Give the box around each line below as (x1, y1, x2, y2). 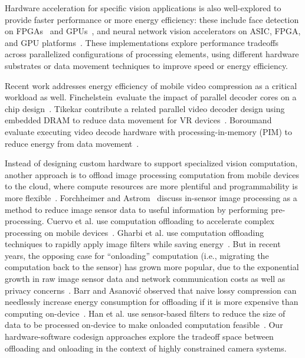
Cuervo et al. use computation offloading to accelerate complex (47, 215, 274, 227)
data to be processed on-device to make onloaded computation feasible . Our (5, 318, 283, 331)
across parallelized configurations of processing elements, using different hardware (5, 48, 299, 60)
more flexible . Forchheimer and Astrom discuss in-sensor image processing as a (5, 191, 297, 203)
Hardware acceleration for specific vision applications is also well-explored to (5, 2, 281, 14)
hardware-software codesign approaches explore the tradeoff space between (5, 330, 274, 343)
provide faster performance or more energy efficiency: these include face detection (5, 13, 299, 25)
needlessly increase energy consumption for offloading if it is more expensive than (5, 295, 299, 308)
